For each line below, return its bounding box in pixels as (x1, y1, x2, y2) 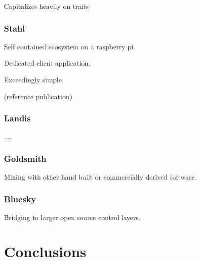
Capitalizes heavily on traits (4, 1, 89, 11)
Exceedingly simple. (4, 75, 64, 84)
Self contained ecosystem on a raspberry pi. (4, 41, 135, 51)
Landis (4, 112, 31, 124)
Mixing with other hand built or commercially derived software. (4, 172, 197, 182)
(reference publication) (4, 91, 73, 101)
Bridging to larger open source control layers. (4, 212, 141, 223)
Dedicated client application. (4, 58, 91, 68)
